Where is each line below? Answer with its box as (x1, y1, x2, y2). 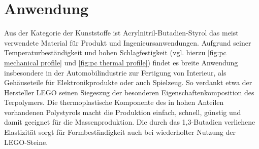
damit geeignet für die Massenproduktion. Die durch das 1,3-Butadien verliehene (4, 117, 255, 127)
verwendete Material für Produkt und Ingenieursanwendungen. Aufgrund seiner (4, 37, 251, 48)
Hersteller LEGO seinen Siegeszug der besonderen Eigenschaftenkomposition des (4, 87, 254, 97)
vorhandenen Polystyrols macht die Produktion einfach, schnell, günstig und (4, 106, 241, 117)
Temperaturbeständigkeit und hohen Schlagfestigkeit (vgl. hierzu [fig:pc (4, 47, 226, 58)
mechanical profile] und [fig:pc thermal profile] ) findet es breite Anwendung (4, 57, 238, 67)
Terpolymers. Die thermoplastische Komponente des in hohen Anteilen (4, 97, 224, 107)
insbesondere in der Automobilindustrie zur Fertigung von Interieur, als (4, 67, 226, 78)
